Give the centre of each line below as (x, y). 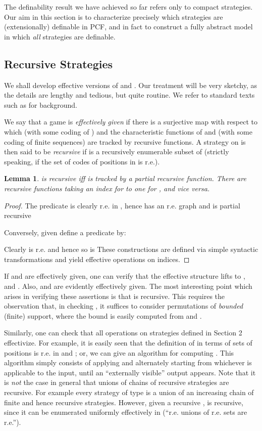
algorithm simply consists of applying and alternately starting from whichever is (128, 362)
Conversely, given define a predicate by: (65, 232)
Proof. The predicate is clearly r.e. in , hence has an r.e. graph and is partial (122, 205)
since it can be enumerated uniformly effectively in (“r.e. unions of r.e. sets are (126, 412)
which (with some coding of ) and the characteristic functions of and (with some (128, 131)
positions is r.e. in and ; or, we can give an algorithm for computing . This (119, 352)
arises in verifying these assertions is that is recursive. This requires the (115, 296)
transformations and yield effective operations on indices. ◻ (97, 259)
